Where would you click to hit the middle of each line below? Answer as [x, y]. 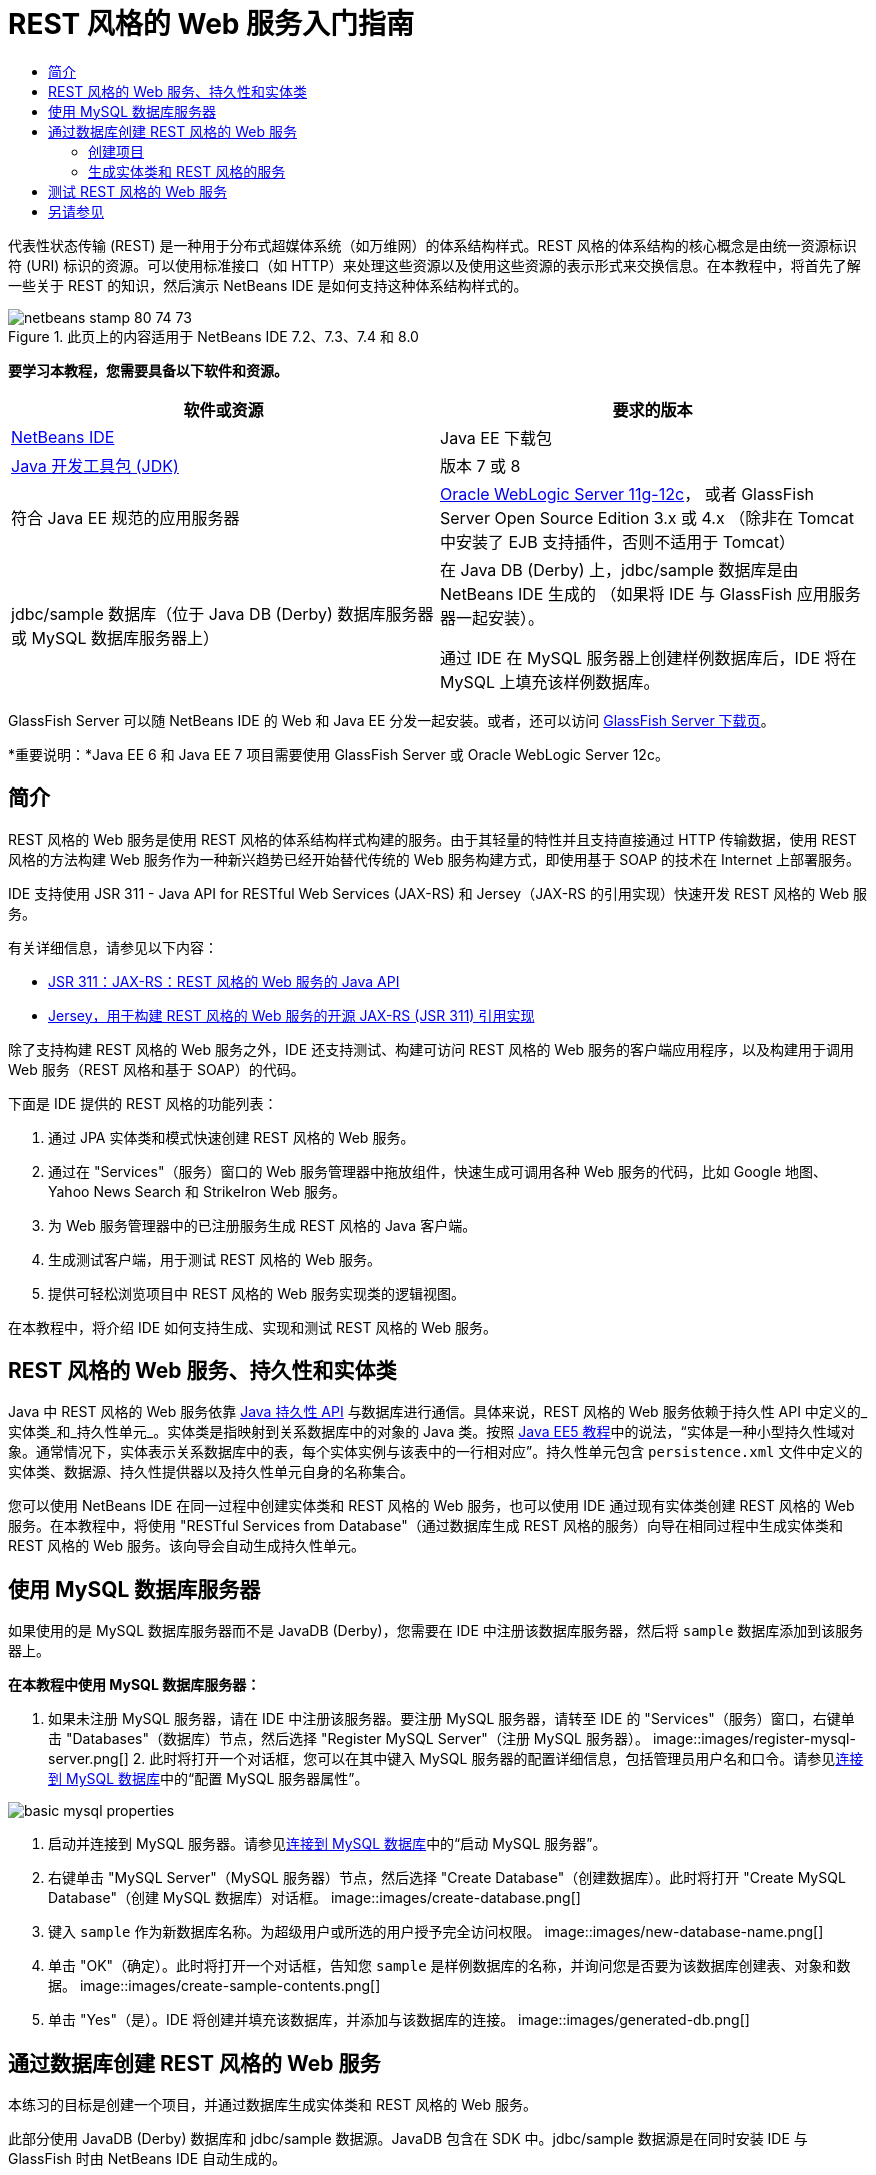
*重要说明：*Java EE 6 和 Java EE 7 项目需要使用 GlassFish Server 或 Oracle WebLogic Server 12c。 [338, 754]
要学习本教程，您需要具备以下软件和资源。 [148, 370]
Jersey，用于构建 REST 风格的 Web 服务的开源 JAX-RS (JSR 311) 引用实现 [291, 1015]
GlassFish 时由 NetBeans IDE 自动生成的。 [147, 2159]
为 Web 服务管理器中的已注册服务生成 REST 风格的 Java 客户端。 [262, 1225]
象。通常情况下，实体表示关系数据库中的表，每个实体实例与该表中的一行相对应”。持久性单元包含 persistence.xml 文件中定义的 [435, 1452]
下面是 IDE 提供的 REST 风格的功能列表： [143, 1103]
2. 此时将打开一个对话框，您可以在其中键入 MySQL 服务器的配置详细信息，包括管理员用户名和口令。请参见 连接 [498, 1759]
